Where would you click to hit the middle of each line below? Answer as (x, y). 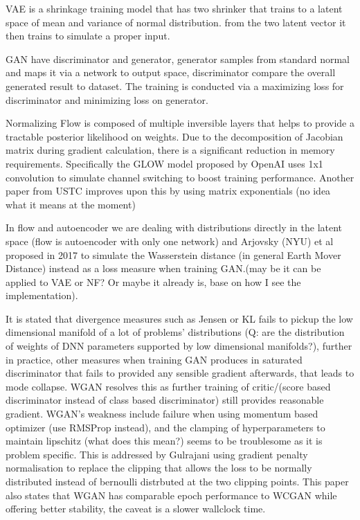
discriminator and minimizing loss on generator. (107, 99)
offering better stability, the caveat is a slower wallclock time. (136, 509)
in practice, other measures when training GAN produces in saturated (154, 359)
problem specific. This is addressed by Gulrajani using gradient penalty (157, 454)
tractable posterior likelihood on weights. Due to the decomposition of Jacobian (174, 136)
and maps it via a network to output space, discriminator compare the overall (171, 72)
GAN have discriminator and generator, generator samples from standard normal (178, 59)
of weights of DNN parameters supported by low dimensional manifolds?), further (179, 346)
